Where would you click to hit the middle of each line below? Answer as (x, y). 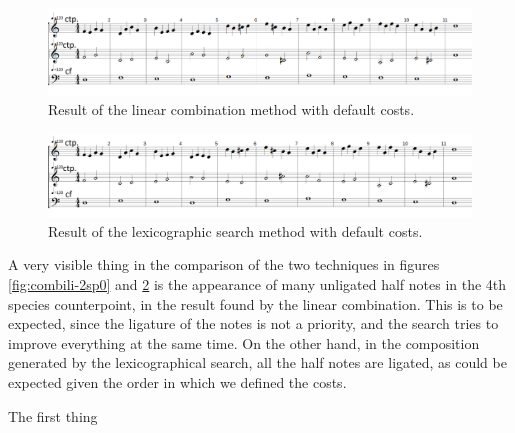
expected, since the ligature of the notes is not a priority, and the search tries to (253, 323)
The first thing (53, 415)
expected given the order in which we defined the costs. (177, 382)
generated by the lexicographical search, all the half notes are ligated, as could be (257, 362)
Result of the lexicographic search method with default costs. (235, 230)
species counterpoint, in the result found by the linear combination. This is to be (255, 303)
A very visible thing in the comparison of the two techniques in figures (224, 264)
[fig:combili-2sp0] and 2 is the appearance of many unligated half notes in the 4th (257, 284)
